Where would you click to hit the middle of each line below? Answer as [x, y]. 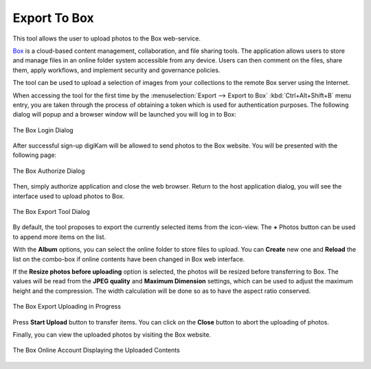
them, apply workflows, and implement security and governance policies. [116, 70]
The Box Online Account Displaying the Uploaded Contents [96, 350]
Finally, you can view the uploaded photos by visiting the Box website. [112, 334]
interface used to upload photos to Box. [69, 196]
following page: [35, 155]
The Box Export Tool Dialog [52, 212]
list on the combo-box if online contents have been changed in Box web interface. [129, 259]
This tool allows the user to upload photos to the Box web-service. [106, 38]
